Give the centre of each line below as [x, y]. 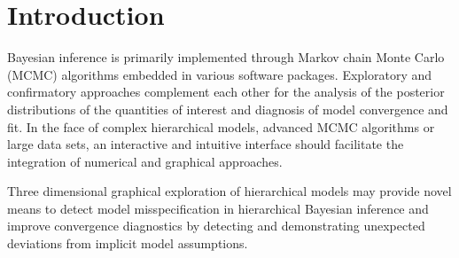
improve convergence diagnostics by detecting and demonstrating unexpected [216, 226]
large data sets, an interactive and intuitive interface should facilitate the [206, 144]
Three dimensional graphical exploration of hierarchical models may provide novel [229, 191]
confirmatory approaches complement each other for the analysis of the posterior [226, 92]
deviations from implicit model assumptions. [128, 243]
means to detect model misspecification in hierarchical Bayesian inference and [218, 208]
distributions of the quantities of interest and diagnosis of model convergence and [228, 109]
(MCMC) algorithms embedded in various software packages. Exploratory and [220, 74]
